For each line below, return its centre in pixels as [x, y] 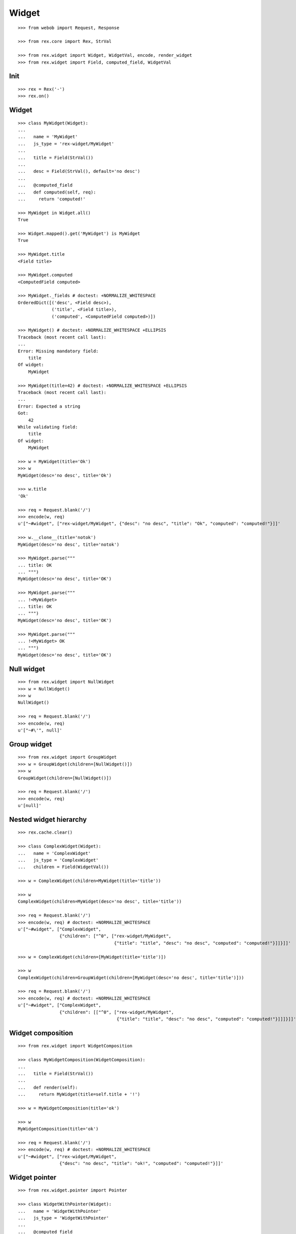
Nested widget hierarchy [48, 819]
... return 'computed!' [52, 199]
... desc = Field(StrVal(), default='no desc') [79, 171]
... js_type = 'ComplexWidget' [58, 860]
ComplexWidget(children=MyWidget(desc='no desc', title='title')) [100, 902]
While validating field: [48, 427]
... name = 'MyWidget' [48, 137]
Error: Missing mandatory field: [58, 351]
